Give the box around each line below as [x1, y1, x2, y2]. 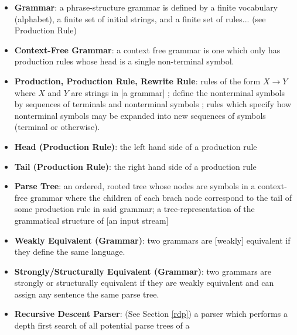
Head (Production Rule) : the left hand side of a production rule [14, 140, 257, 152]
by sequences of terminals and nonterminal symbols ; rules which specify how [14, 98, 292, 110]
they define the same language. [14, 245, 125, 258]
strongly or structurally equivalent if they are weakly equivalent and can [14, 276, 274, 289]
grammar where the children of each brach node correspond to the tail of [30, 191, 292, 203]
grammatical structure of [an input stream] [14, 214, 169, 226]
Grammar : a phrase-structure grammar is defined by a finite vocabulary [14, 1, 278, 13]
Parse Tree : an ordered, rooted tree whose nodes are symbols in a [14, 180, 255, 192]
